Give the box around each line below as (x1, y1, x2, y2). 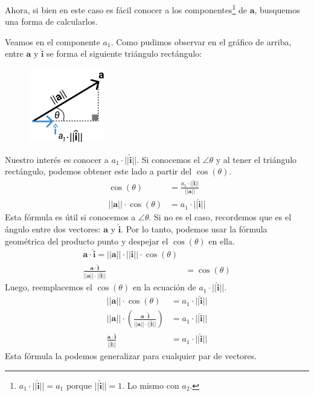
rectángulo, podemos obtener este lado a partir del (5, 165, 192, 177)
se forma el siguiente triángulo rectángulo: (46, 47, 202, 60)
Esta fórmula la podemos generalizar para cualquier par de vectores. (5, 350, 257, 362)
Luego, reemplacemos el (5, 281, 92, 293)
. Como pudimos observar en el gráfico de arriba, (111, 35, 292, 48)
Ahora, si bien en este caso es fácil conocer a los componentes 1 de (5, 2, 248, 16)
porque (66, 378, 92, 391)
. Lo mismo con (122, 378, 179, 391)
